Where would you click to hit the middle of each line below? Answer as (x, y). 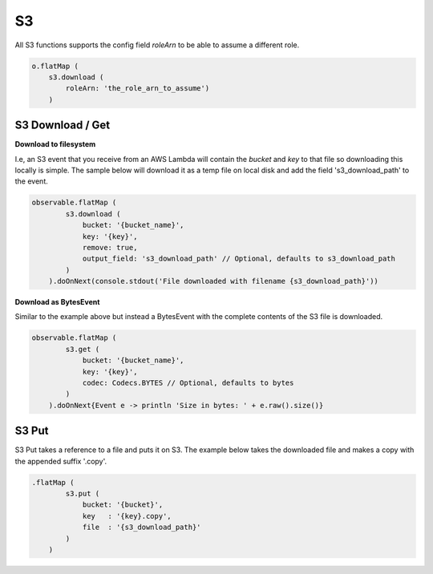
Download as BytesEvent (57, 302)
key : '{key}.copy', (127, 516)
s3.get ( (83, 349)
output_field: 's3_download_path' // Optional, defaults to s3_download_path (239, 259)
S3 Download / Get (63, 125)
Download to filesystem (55, 144)
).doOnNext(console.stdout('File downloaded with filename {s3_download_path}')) (213, 281)
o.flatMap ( (55, 66)
